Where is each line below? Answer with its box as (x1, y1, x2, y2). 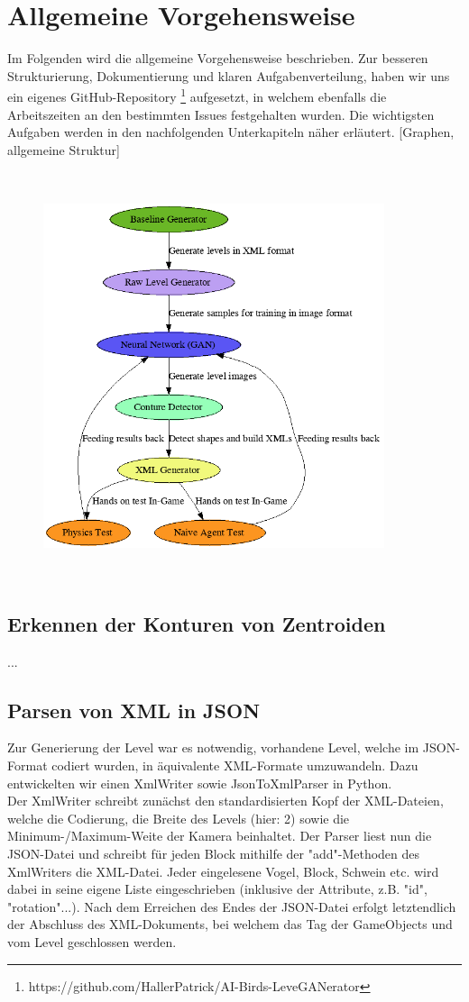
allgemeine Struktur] (7, 140, 120, 159)
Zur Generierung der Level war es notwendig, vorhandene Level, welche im (7, 738, 419, 757)
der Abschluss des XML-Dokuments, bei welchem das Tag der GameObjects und (7, 915, 453, 934)
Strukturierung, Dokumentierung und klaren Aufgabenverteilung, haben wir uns (7, 66, 450, 85)
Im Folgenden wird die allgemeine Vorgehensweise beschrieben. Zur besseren (7, 49, 428, 68)
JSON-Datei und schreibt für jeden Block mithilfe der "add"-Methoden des (7, 844, 420, 863)
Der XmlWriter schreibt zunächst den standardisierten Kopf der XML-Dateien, (7, 791, 444, 810)
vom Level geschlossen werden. (7, 933, 177, 951)
